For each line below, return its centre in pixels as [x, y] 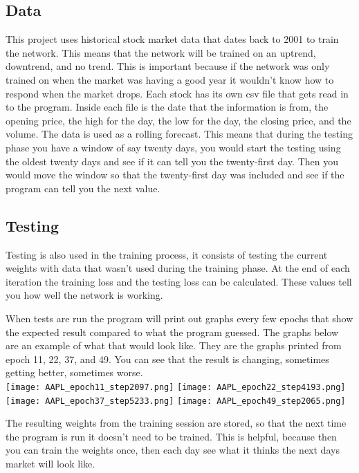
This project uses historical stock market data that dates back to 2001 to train [172, 39]
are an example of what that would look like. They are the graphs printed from [174, 345]
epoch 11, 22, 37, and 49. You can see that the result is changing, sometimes [167, 359]
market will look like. [50, 463]
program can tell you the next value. [83, 188]
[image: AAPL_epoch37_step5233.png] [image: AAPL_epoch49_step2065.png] [176, 401]
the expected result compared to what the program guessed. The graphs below [172, 332]
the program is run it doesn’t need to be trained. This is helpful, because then [171, 436]
